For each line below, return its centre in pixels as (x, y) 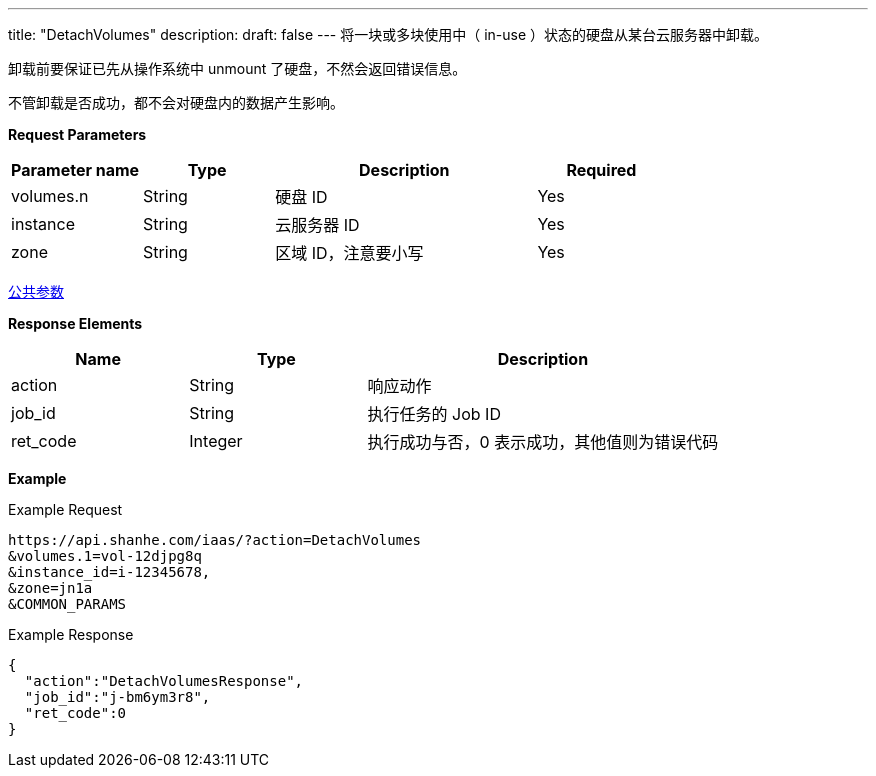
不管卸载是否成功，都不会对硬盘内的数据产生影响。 (176, 102)
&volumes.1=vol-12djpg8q (105, 556)
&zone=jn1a (50, 588)
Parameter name (75, 170)
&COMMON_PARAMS (67, 604)
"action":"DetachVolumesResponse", (164, 681)
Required (601, 170)
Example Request (65, 509)
